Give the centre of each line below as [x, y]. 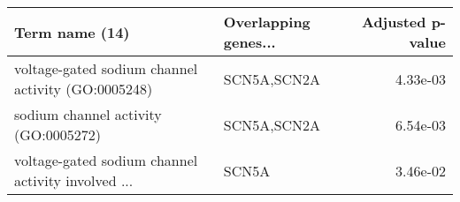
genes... [249, 42]
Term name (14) [72, 32]
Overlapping [267, 22]
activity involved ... [74, 180]
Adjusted [394, 22]
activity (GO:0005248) [84, 89]
